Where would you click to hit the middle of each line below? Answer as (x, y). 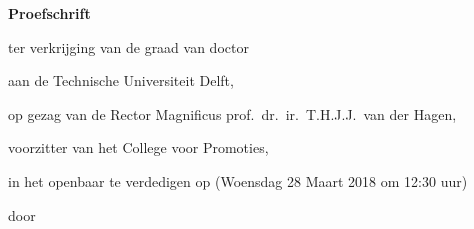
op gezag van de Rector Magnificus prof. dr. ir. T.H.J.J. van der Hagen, (232, 113)
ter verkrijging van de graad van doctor (128, 46)
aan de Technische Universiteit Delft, (121, 80)
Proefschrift (49, 13)
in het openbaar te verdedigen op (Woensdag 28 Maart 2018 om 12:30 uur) (238, 180)
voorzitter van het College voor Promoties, (138, 147)
